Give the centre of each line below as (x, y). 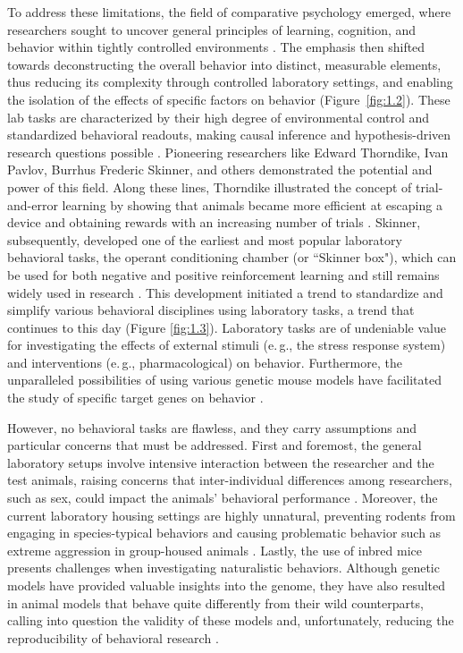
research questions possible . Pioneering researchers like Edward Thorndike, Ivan (228, 152)
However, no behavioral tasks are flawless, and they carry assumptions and (212, 427)
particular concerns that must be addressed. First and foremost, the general (215, 445)
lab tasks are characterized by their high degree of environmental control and (219, 117)
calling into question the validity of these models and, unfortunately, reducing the (231, 620)
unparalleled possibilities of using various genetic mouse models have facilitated (224, 380)
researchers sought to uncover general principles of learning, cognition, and (212, 29)
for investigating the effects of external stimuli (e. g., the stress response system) (227, 345)
